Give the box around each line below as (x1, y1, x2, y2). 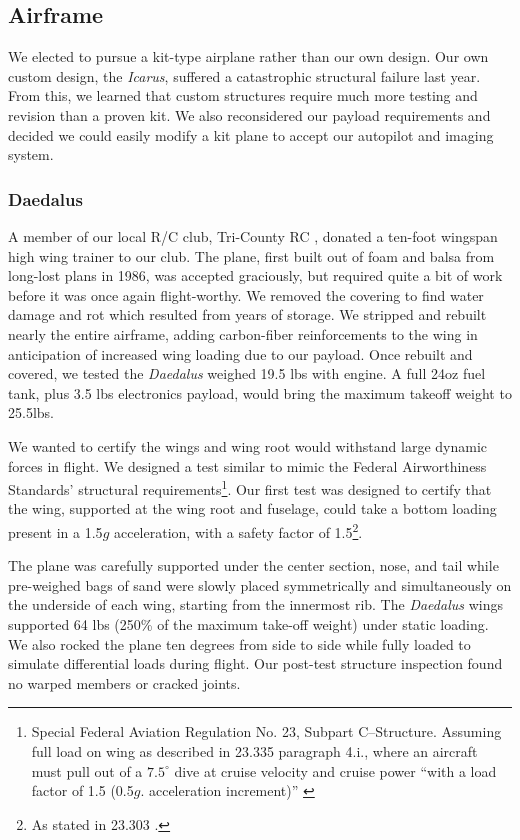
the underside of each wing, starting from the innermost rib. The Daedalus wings (8, 594, 503, 615)
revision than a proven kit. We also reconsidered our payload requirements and (8, 104, 491, 125)
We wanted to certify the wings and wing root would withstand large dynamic (8, 435, 488, 456)
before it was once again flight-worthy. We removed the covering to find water (8, 284, 484, 305)
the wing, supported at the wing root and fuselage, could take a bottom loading (8, 498, 497, 519)
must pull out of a (31, 760, 143, 781)
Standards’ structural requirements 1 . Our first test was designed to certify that (8, 476, 492, 499)
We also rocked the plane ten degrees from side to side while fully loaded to (8, 633, 471, 654)
